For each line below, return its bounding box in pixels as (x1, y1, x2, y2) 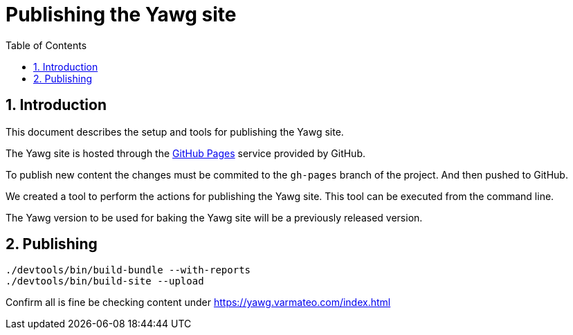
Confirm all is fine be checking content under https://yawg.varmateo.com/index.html (6, 296, 391, 309)
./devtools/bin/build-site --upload (6, 275, 204, 287)
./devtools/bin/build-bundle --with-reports (6, 264, 251, 276)
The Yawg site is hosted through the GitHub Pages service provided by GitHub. (6, 147, 366, 159)
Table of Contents (6, 39, 87, 51)
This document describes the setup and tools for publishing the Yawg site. (6, 125, 344, 138)
